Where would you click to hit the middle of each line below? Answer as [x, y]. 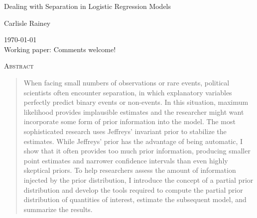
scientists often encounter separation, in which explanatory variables [128, 92]
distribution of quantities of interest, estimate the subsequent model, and [135, 199]
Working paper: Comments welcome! [60, 49]
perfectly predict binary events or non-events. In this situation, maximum [136, 102]
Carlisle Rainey [27, 23]
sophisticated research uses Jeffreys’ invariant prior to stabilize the [125, 131]
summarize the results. [58, 209]
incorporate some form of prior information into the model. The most [129, 121]
